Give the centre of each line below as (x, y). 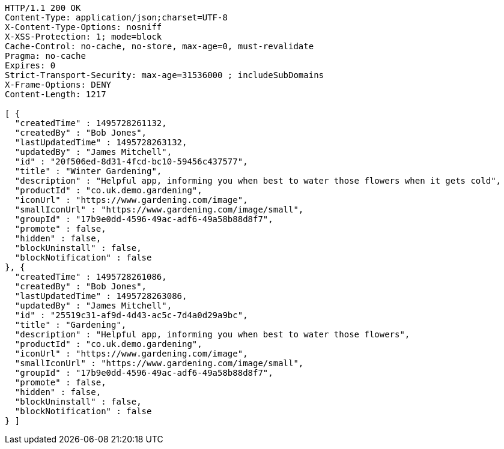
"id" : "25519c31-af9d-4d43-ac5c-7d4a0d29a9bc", (131, 315)
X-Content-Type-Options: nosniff (83, 27)
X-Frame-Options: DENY (58, 85)
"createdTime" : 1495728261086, (91, 277)
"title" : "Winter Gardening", (88, 171)
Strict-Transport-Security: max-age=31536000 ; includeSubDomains (165, 75)
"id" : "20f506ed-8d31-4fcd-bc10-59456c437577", (131, 161)
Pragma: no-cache (45, 56)
